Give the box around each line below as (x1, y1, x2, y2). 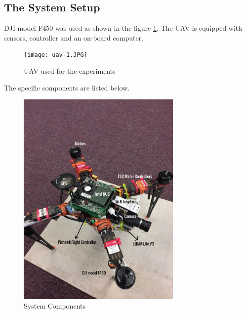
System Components (24, 301, 85, 311)
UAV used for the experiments (24, 66, 116, 76)
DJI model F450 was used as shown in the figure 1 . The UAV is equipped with (4, 23, 243, 33)
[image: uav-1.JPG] (24, 51, 87, 59)
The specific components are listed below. (4, 82, 130, 92)
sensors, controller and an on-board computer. (4, 32, 144, 43)
